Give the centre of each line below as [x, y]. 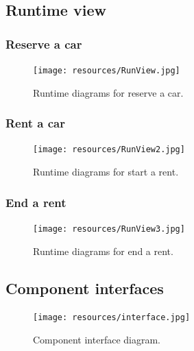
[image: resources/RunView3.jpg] [109, 229]
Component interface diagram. [97, 340]
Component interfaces [85, 288]
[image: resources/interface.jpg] [112, 318]
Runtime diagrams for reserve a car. [108, 92]
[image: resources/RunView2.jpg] [109, 150]
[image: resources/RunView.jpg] [107, 71]
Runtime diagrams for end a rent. [103, 251]
